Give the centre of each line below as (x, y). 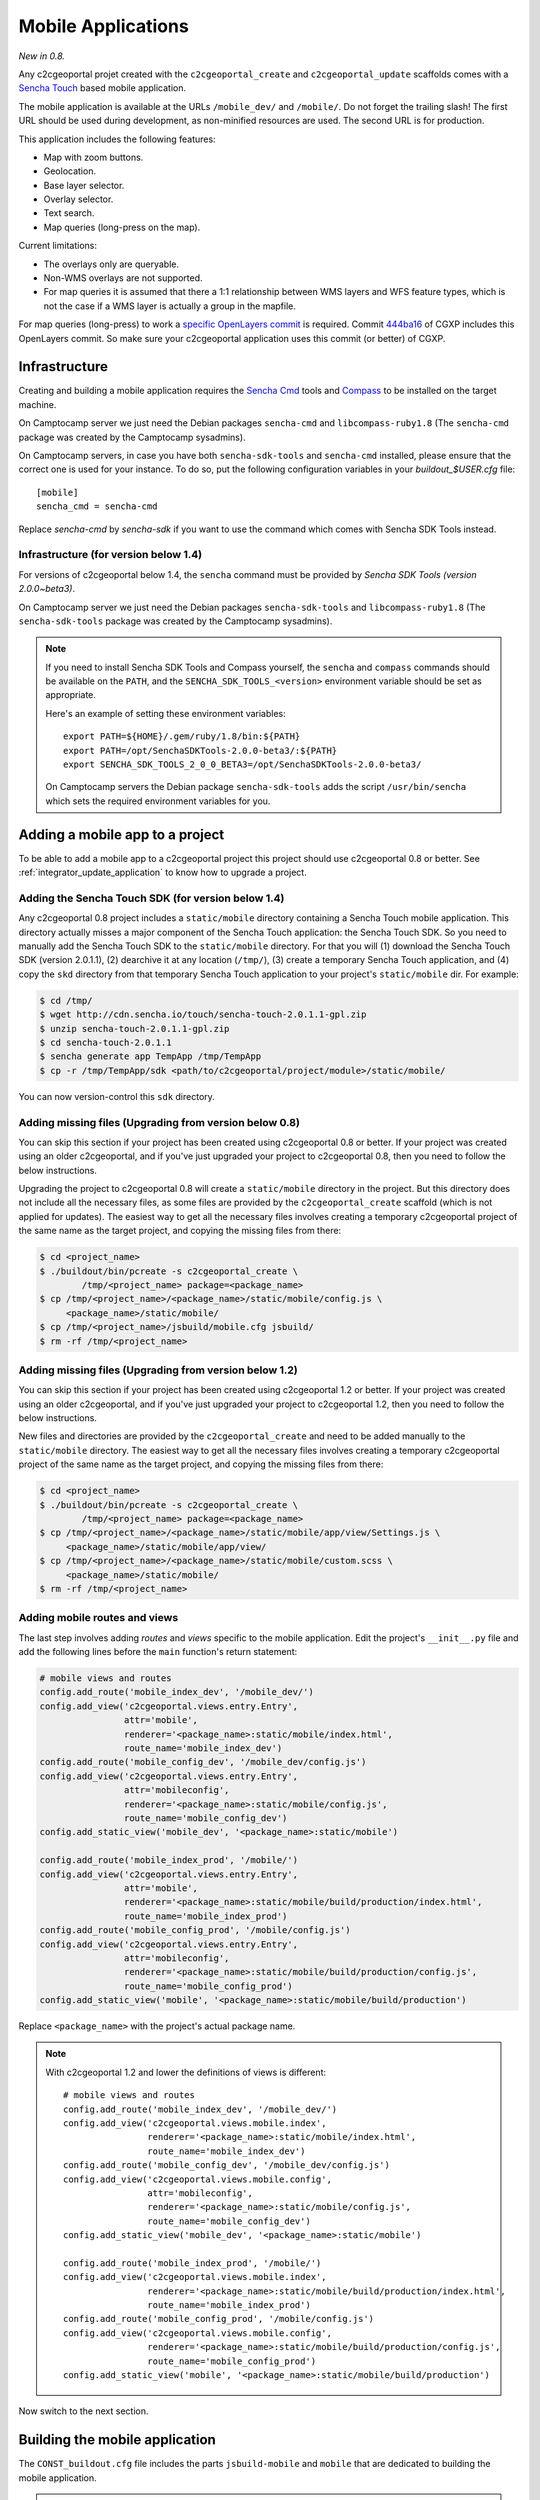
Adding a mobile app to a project (121, 834)
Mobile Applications (103, 26)
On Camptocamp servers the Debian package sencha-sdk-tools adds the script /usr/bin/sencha (256, 787)
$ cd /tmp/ (66, 1000)
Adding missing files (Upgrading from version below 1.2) (158, 1370)
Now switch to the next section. (83, 2411)
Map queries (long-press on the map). (122, 227)
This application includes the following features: (117, 139)
